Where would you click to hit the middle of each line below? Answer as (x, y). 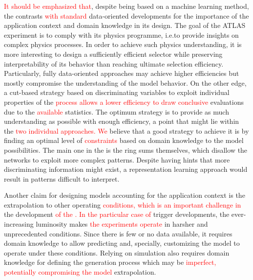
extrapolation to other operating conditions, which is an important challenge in (123, 204)
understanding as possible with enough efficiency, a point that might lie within (122, 121)
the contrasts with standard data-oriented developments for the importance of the (126, 15)
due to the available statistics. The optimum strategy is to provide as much (116, 111)
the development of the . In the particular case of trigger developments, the (117, 214)
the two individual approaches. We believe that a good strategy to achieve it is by (126, 130)
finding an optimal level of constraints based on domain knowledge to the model (124, 140)
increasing (19, 224)
